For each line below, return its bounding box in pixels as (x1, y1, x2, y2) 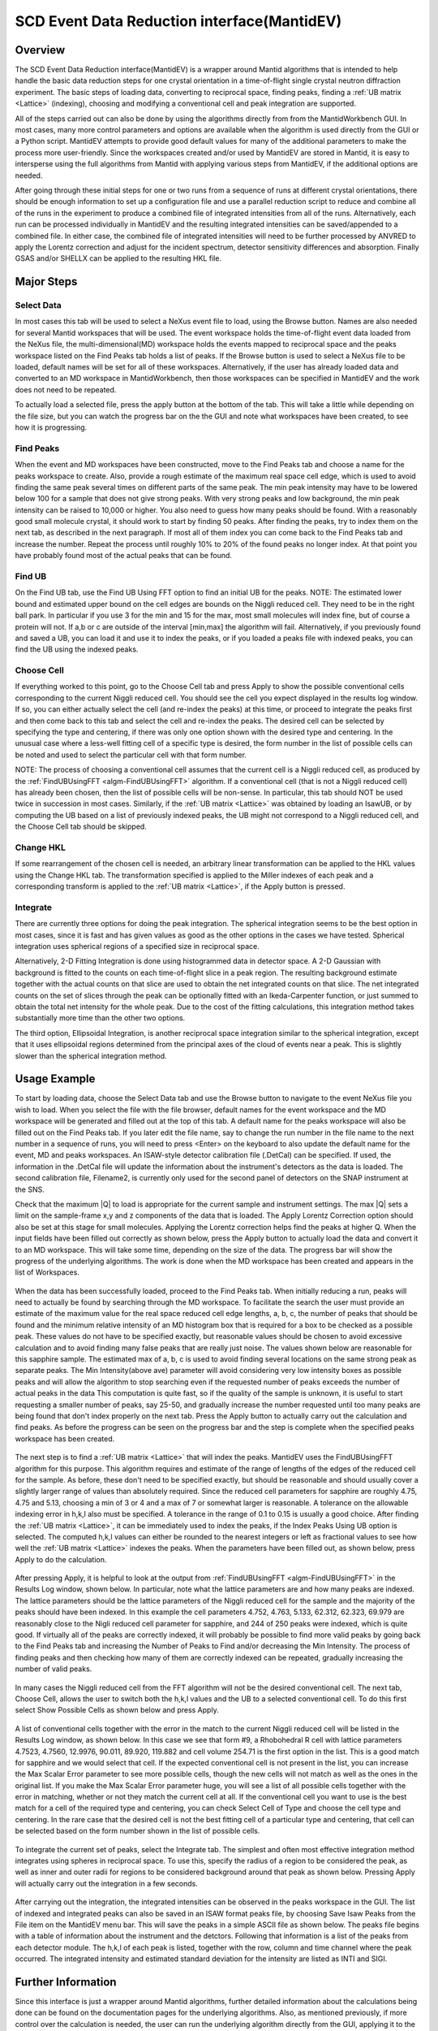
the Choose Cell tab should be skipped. (15, 821, 148, 832)
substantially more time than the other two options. (15, 1013, 186, 1023)
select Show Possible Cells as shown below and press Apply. (15, 1705, 219, 1715)
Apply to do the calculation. (15, 1554, 107, 1564)
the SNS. (15, 1184, 45, 1194)
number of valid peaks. (15, 1664, 92, 1674)
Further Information (15, 1975, 117, 1989)
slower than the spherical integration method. (15, 1050, 167, 1060)
